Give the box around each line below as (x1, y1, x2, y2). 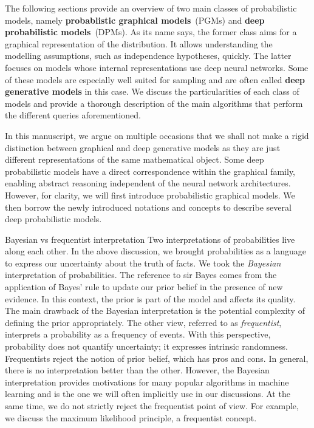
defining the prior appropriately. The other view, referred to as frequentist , (5, 316, 282, 328)
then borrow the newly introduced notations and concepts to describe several (5, 200, 292, 213)
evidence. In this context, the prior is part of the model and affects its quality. (5, 292, 296, 305)
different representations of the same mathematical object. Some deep (5, 153, 264, 166)
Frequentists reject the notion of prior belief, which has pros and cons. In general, (5, 352, 309, 364)
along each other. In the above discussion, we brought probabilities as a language (5, 245, 306, 257)
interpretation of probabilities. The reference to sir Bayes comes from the (5, 268, 277, 281)
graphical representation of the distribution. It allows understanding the (5, 37, 273, 50)
